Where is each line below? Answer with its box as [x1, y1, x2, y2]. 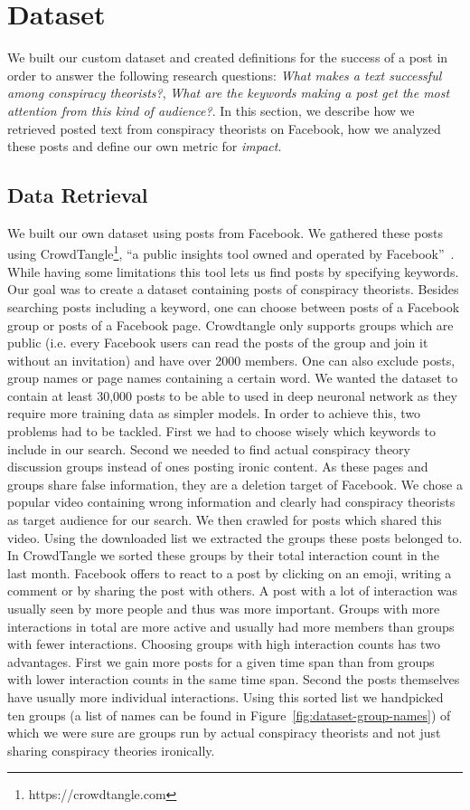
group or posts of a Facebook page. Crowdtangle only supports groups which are [7, 315, 454, 334]
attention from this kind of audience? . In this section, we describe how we [7, 100, 415, 119]
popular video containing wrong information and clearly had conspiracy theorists [7, 492, 456, 511]
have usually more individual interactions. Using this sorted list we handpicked [7, 687, 444, 706]
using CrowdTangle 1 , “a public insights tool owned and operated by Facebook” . [7, 242, 455, 263]
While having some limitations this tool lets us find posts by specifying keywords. [7, 262, 459, 281]
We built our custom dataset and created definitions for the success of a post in [7, 48, 448, 67]
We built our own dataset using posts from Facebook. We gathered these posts [7, 223, 443, 242]
